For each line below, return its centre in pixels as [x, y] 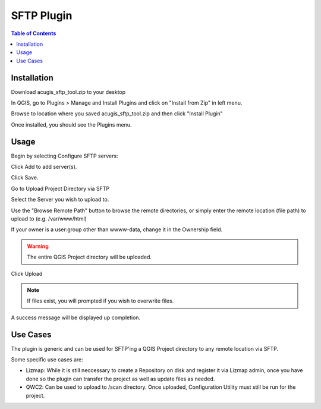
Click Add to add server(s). [44, 167]
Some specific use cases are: [47, 360]
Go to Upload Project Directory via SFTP [60, 188]
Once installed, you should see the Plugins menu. [71, 124]
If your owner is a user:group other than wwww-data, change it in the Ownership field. [117, 229]
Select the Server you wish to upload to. [60, 200]
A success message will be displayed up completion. [76, 317]
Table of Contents [34, 33]
